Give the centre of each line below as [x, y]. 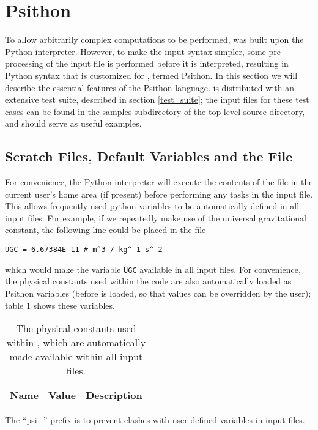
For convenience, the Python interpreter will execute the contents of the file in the [159, 182]
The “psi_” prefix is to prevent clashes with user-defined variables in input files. [155, 420]
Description [114, 395]
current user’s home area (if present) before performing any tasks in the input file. [159, 194]
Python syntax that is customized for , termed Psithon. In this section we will [151, 75]
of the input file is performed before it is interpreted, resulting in [167, 63]
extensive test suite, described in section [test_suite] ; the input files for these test [157, 99]
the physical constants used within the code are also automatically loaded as [148, 281]
